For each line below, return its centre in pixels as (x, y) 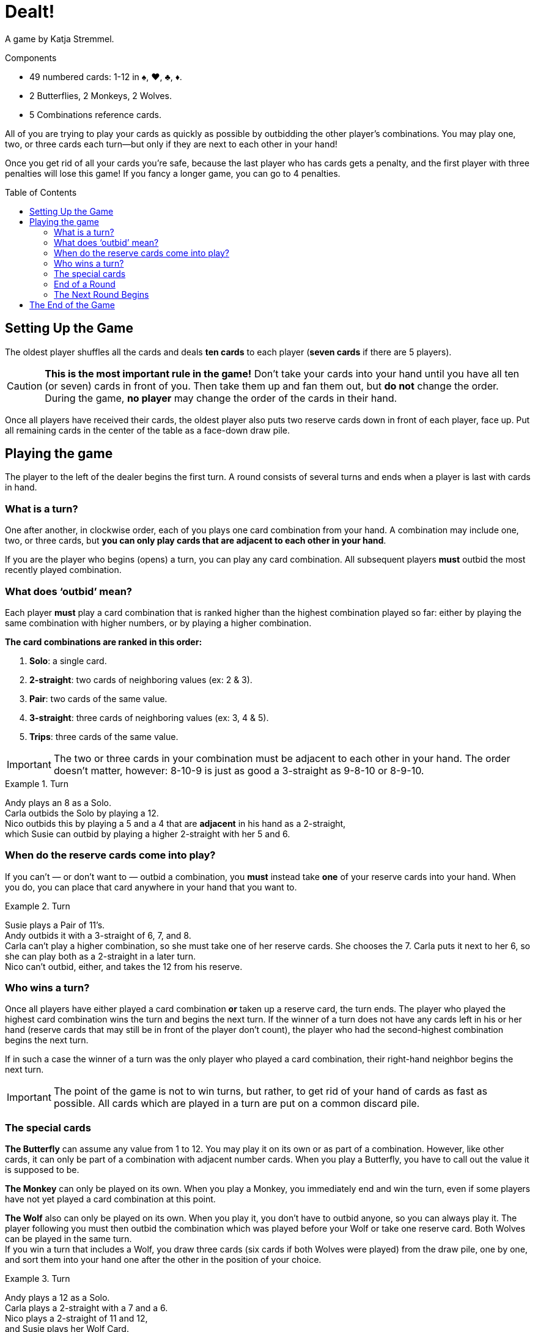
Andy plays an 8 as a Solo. (58, 802)
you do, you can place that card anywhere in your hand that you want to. (151, 887)
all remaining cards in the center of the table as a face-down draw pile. (147, 430)
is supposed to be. (42, 1170)
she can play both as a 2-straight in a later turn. (101, 956)
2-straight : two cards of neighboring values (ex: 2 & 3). (141, 679)
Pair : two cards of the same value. (98, 698)
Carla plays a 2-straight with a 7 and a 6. (87, 1308)
